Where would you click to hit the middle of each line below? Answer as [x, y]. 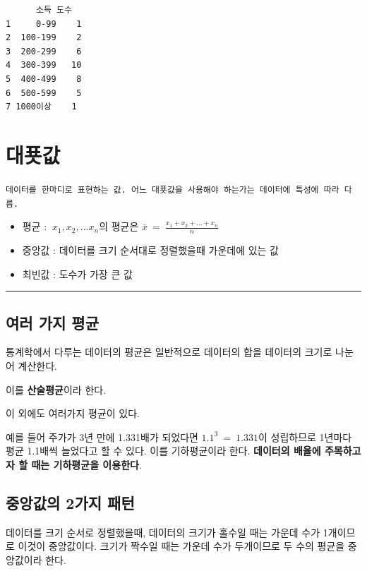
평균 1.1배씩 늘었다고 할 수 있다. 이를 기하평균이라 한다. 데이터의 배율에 [163, 451]
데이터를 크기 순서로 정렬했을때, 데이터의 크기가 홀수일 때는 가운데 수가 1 [167, 532]
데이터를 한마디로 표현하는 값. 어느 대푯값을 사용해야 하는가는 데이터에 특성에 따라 [173, 190]
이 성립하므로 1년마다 [305, 437]
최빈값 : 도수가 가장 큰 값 [77, 274]
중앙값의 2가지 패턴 [70, 502]
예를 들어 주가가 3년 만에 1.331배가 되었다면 [102, 437]
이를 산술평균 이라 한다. [56, 389]
